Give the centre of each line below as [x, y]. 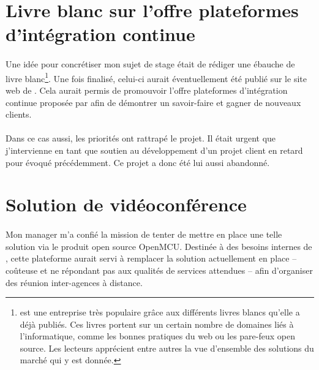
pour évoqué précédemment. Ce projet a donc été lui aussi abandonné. [138, 162]
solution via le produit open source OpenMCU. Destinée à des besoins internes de [159, 246]
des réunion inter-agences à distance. [74, 282]
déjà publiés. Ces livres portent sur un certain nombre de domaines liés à [157, 324]
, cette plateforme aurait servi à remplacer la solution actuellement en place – [151, 258]
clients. [19, 114]
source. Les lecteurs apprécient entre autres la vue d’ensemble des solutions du [167, 348]
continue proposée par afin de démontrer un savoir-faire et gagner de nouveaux [153, 102]
